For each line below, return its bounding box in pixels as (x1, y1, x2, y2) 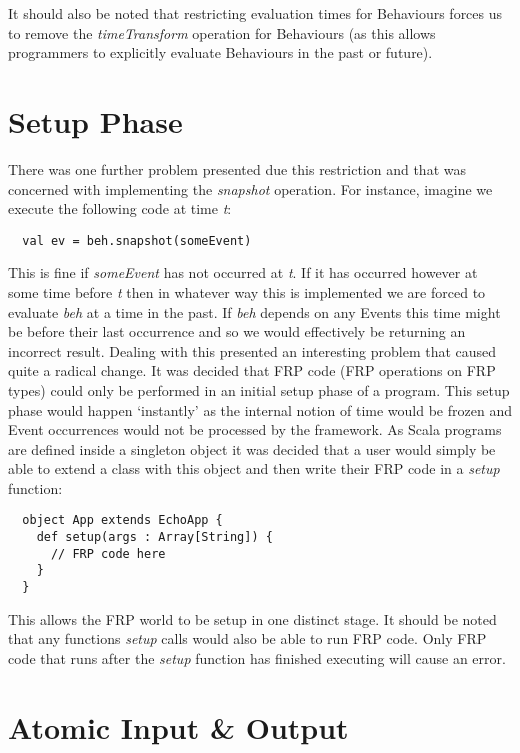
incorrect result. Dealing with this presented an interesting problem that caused (8, 340, 497, 361)
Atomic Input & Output (8, 706, 349, 747)
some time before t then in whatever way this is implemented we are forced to (8, 281, 486, 302)
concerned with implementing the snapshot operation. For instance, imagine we (8, 178, 493, 199)
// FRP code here (50, 546, 166, 561)
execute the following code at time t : (8, 198, 232, 219)
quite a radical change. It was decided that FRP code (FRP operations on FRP (8, 360, 496, 381)
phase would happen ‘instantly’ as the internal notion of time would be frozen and (8, 399, 512, 420)
